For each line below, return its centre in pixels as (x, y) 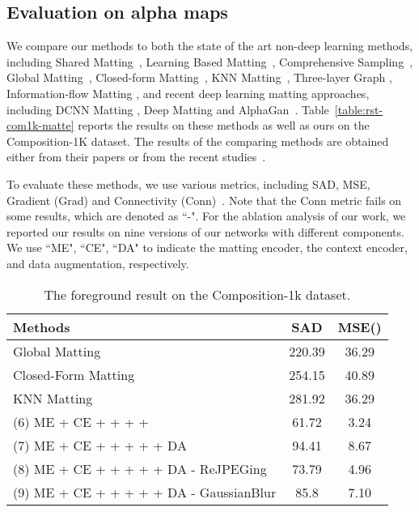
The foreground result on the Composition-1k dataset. (197, 294)
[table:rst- (359, 109)
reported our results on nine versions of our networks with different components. (205, 231)
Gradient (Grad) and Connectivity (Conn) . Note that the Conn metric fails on (204, 200)
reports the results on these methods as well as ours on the (224, 125)
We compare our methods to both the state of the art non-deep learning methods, (210, 46)
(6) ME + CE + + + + (81, 421)
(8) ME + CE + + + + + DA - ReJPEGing (140, 468)
